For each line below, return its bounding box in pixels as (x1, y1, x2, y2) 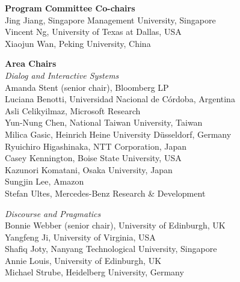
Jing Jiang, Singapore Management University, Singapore (5, 13, 216, 26)
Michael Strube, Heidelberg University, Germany (5, 266, 184, 278)
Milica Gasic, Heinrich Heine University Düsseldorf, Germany (5, 127, 232, 140)
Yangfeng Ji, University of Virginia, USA (5, 230, 156, 243)
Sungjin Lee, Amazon (5, 175, 84, 188)
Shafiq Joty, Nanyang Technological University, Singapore (5, 242, 217, 255)
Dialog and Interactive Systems (5, 69, 119, 81)
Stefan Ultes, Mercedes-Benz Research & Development (5, 186, 206, 199)
